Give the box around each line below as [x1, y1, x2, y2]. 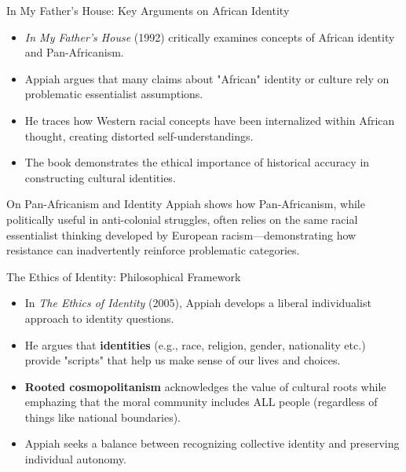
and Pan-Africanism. [24, 44, 124, 60]
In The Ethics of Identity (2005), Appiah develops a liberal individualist [24, 295, 371, 311]
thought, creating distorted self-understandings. [24, 127, 254, 144]
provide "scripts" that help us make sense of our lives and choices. [24, 352, 341, 368]
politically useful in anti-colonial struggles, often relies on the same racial [6, 210, 358, 227]
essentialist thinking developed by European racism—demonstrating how [6, 226, 357, 243]
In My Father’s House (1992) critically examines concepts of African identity [24, 28, 395, 45]
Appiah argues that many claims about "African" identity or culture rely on [24, 70, 390, 86]
